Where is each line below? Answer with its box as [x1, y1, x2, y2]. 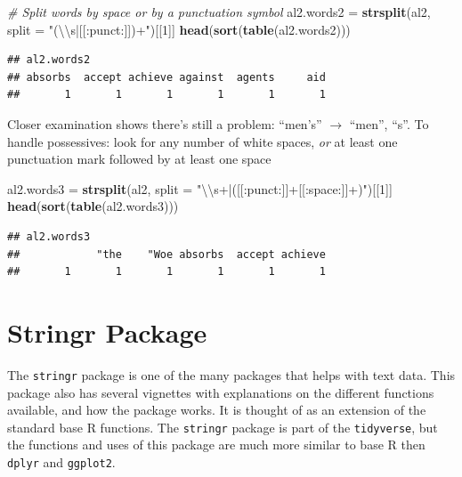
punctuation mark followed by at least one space [7, 150, 272, 168]
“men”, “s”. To [349, 114, 429, 133]
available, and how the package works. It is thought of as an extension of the [7, 400, 426, 419]
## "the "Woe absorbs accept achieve [7, 247, 326, 261]
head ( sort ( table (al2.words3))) [7, 197, 179, 215]
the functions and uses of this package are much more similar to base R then [7, 435, 426, 454]
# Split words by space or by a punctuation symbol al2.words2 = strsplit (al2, [7, 3, 431, 20]
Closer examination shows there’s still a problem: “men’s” [7, 114, 322, 133]
